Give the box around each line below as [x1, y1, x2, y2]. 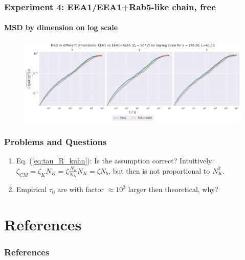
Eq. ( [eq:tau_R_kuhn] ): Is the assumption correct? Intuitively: [16, 155, 214, 166]
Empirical [16, 184, 47, 195]
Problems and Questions [4, 135, 107, 148]
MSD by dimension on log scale [4, 22, 118, 33]
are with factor [57, 184, 104, 195]
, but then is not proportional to [108, 165, 210, 176]
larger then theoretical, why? [128, 184, 218, 195]
